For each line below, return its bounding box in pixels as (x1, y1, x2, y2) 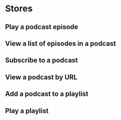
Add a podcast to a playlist (5, 90, 89, 98)
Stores (5, 3, 33, 14)
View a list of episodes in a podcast (5, 39, 116, 47)
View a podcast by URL (5, 73, 78, 81)
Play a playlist (5, 107, 49, 115)
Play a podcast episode (5, 23, 79, 31)
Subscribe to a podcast (5, 56, 78, 65)
